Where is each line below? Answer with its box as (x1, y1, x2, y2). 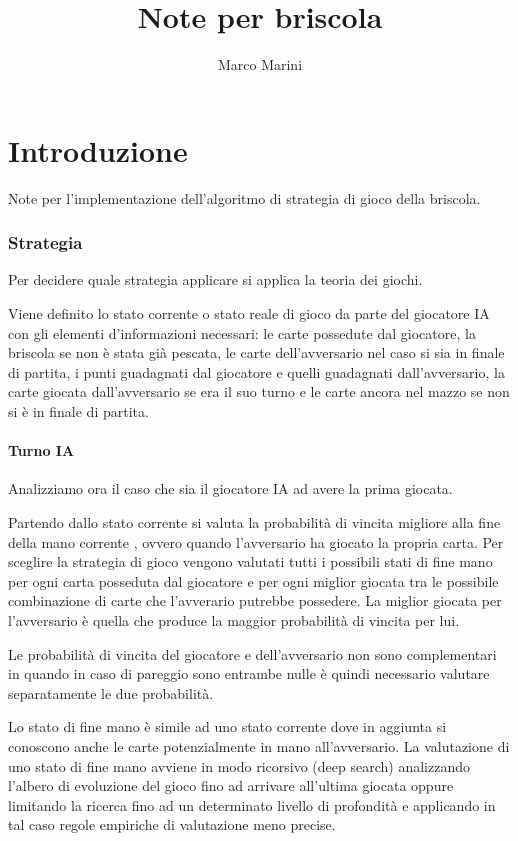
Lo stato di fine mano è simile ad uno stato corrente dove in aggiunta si (8, 716, 447, 737)
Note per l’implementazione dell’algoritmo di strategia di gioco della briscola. (8, 187, 481, 208)
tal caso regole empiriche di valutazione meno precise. (8, 814, 336, 835)
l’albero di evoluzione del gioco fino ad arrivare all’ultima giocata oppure (8, 775, 454, 796)
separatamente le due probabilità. (8, 682, 214, 703)
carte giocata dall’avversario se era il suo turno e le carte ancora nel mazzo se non (8, 381, 510, 402)
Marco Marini (217, 54, 303, 75)
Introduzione (8, 129, 188, 170)
